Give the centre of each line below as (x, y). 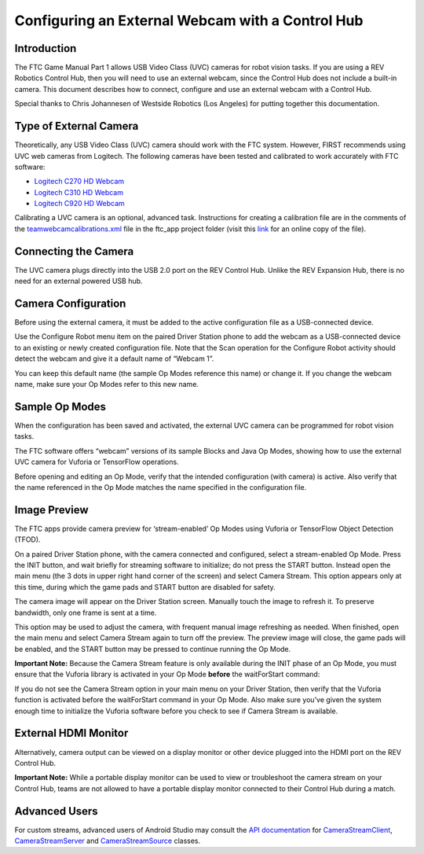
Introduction (46, 48)
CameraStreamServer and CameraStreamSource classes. (108, 841)
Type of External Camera (77, 126)
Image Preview (52, 510)
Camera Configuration (70, 303)
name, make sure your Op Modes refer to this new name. (107, 385)
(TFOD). (27, 539)
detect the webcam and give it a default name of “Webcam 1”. (114, 359)
